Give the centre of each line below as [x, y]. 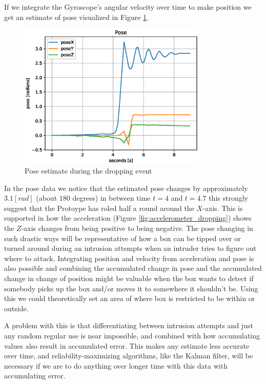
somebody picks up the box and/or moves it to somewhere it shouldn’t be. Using [131, 288]
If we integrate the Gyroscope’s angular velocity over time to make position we [128, 7]
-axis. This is [223, 208]
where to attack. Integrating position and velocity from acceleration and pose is [129, 258]
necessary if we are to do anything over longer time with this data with [116, 365]
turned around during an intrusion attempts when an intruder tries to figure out [130, 248]
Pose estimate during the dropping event [88, 171]
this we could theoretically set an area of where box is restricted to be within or [130, 298]
